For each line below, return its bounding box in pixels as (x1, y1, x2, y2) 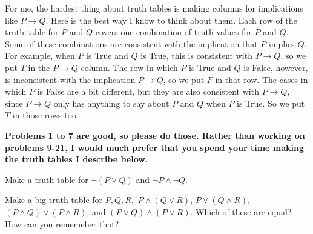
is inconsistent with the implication (5, 73, 136, 85)
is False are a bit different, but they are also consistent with (37, 85, 259, 98)
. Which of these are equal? (190, 205, 292, 218)
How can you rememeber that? (5, 217, 119, 230)
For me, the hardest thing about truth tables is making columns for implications (5, 2, 303, 14)
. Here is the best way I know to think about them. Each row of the (45, 13, 297, 26)
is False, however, (243, 61, 308, 73)
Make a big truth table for (5, 193, 103, 206)
